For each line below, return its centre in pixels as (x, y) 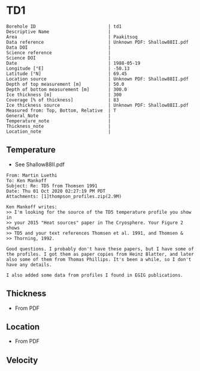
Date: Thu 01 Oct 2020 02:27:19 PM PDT (56, 191)
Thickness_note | (59, 126)
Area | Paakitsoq (72, 37)
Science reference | (59, 53)
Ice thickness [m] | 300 (64, 95)
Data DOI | (59, 47)
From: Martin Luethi (32, 175)
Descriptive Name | (59, 32)
